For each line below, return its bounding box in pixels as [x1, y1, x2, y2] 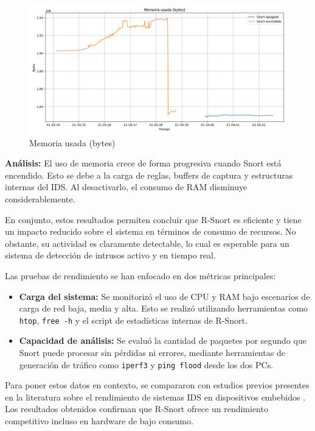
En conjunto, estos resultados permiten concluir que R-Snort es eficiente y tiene [5, 213, 302, 226]
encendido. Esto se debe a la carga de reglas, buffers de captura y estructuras [5, 168, 293, 181]
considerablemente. [5, 192, 75, 205]
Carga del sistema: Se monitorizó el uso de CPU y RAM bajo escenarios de [19, 290, 310, 302]
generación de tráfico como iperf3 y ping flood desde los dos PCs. [19, 358, 274, 371]
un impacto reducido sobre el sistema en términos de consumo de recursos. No [5, 225, 296, 238]
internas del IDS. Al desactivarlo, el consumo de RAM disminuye [5, 180, 247, 193]
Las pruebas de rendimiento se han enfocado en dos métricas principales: [5, 269, 276, 282]
